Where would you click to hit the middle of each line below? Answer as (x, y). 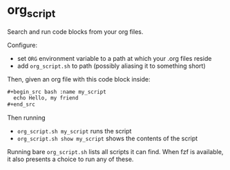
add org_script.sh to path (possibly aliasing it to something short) (111, 66)
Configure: (22, 45)
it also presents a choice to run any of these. (70, 159)
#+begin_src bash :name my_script (57, 92)
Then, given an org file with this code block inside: (79, 79)
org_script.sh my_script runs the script (74, 131)
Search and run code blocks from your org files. (75, 31)
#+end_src (21, 105)
